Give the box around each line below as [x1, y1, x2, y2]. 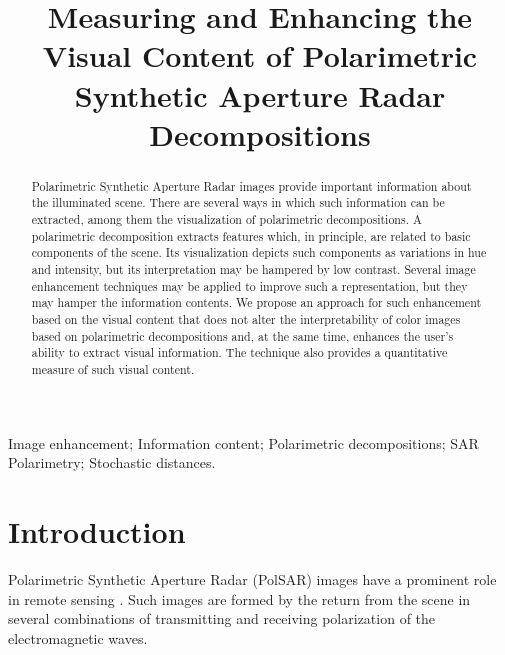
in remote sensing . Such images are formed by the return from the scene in [8, 588, 471, 609]
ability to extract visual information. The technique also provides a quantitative [31, 344, 448, 361]
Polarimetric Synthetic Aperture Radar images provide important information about [31, 177, 472, 194]
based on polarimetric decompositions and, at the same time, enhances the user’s [31, 327, 454, 344]
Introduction [8, 510, 186, 551]
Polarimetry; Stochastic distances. [8, 452, 216, 473]
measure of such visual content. [31, 360, 195, 377]
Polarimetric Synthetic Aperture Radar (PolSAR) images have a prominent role [8, 568, 497, 589]
